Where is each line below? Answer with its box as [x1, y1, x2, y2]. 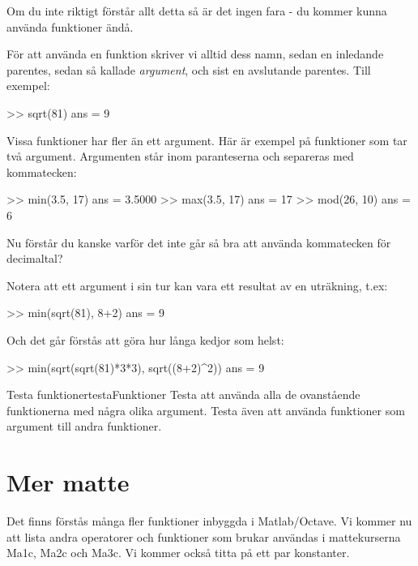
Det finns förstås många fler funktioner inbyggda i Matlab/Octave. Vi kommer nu [6, 512, 412, 529]
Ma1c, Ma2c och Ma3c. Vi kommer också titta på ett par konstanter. [6, 544, 350, 561]
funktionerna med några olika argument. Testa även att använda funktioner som [6, 401, 405, 418]
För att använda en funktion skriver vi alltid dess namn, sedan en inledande [6, 45, 384, 62]
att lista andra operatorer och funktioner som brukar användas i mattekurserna [6, 528, 401, 545]
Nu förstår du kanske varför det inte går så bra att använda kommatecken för [6, 234, 391, 251]
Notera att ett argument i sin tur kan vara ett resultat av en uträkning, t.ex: [6, 277, 388, 294]
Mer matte [6, 465, 130, 499]
